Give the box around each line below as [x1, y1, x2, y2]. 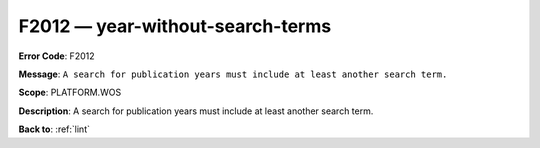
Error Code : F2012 [18, 50, 95, 62]
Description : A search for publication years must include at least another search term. [18, 105, 374, 117]
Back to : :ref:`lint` [18, 123, 90, 135]
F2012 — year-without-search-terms [18, 15, 332, 37]
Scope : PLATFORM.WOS [18, 86, 122, 99]
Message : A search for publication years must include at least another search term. [18, 68, 448, 80]
